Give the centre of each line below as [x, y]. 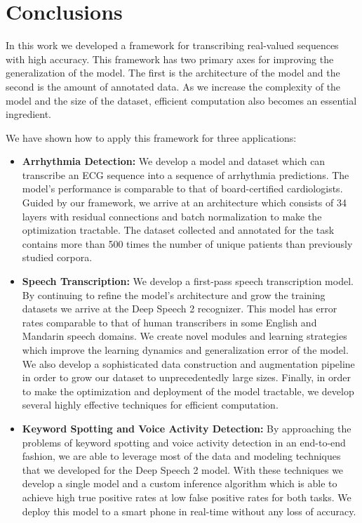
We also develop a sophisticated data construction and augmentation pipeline [188, 363]
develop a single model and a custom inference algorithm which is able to [180, 483]
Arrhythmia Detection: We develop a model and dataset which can [174, 161]
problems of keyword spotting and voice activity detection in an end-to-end [184, 442]
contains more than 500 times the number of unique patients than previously [187, 243]
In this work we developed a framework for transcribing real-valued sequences [172, 45]
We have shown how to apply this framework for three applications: [151, 137]
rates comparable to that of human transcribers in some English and [169, 322]
